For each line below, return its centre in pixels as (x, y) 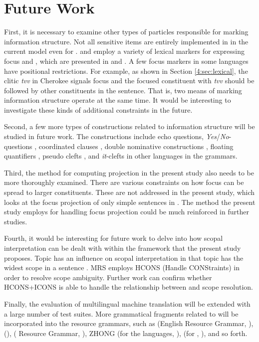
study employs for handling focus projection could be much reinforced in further (127, 212)
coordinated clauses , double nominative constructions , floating (136, 146)
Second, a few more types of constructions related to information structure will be (129, 126)
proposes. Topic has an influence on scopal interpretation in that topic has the (124, 257)
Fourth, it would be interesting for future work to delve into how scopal (114, 238)
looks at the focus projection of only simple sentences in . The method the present (130, 202)
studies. (16, 221)
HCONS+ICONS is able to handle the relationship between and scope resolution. (129, 287)
